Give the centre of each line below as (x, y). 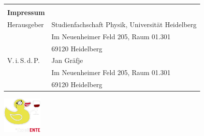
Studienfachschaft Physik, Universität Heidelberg (124, 24)
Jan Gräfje (67, 60)
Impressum (26, 12)
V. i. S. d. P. (24, 60)
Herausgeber (26, 24)
